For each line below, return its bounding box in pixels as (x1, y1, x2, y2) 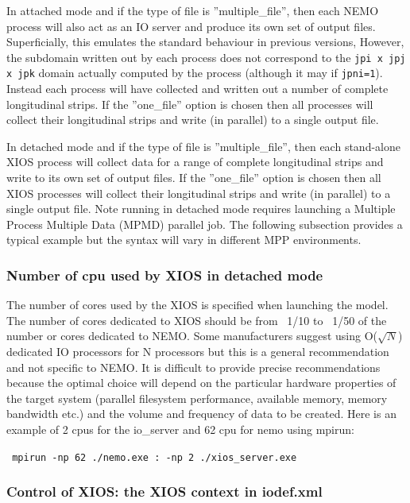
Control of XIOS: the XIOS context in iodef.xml (6, 482, 323, 501)
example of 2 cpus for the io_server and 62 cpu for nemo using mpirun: (6, 421, 354, 437)
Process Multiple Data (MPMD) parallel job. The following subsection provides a (6, 215, 403, 232)
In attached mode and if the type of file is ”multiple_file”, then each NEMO (6, 2, 379, 18)
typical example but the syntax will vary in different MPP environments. (6, 231, 362, 248)
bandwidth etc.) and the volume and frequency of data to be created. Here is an (6, 405, 396, 422)
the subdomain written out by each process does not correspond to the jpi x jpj (6, 48, 406, 65)
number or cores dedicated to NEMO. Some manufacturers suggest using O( (6, 327, 378, 344)
